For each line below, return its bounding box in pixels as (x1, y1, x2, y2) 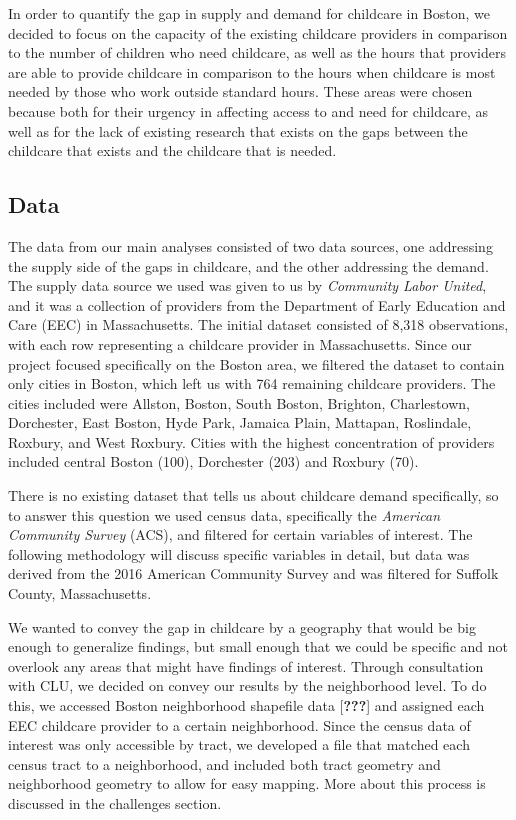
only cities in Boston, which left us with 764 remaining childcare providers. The (8, 373, 496, 394)
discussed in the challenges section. (8, 792, 222, 813)
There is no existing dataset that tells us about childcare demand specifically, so (8, 485, 499, 506)
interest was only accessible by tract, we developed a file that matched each (8, 734, 470, 755)
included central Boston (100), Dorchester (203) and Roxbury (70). (8, 451, 419, 472)
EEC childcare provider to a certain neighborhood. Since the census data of (8, 714, 471, 735)
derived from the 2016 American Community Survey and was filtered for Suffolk (8, 563, 499, 584)
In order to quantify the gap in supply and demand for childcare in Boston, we (8, 3, 490, 23)
